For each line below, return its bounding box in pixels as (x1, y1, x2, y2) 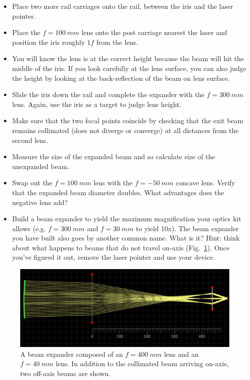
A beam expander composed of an (20, 348, 123, 359)
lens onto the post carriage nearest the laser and (81, 27, 227, 37)
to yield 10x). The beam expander (136, 223, 239, 233)
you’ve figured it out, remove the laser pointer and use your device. (12, 252, 215, 262)
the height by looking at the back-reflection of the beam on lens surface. (12, 72, 230, 83)
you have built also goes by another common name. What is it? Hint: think (12, 233, 240, 243)
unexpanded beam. (12, 161, 69, 171)
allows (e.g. (12, 223, 46, 233)
